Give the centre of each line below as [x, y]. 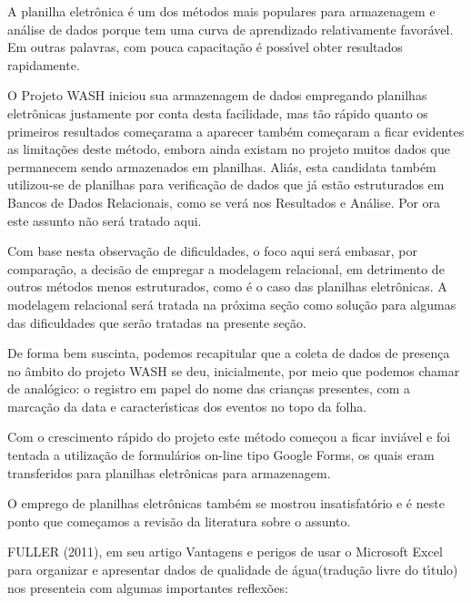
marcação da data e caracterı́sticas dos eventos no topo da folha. [187, 406]
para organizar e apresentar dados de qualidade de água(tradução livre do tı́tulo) [233, 570]
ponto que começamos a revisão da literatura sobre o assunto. [179, 521]
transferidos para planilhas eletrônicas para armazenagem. [169, 472]
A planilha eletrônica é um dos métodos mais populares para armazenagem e [221, 11]
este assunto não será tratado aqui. [105, 220]
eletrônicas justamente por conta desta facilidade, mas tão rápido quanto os [218, 112]
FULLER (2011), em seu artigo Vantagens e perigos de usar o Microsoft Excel [225, 552]
